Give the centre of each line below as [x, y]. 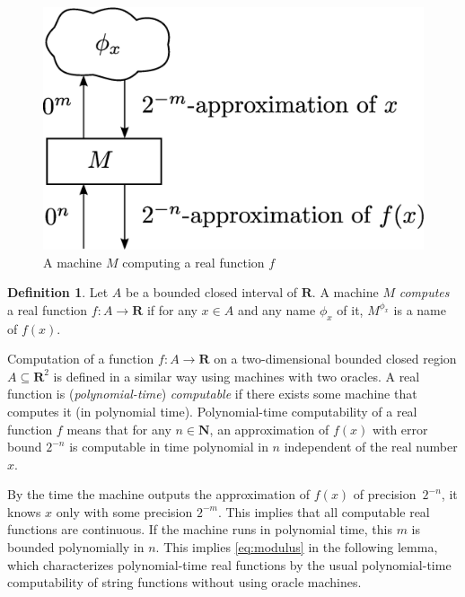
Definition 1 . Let [58, 292]
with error [400, 429]
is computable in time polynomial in [169, 447]
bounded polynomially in [76, 547]
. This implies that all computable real [324, 511]
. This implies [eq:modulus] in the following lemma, [297, 547]
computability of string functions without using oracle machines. [184, 582]
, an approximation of [269, 429]
